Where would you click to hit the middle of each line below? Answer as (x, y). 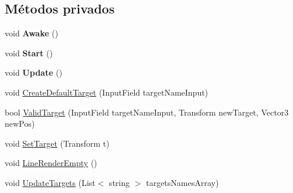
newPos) (20, 123)
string (120, 182)
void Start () (29, 53)
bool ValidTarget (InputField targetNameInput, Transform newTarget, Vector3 (147, 112)
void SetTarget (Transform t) (57, 143)
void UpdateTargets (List (50, 182)
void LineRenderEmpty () (51, 163)
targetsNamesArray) (183, 182)
